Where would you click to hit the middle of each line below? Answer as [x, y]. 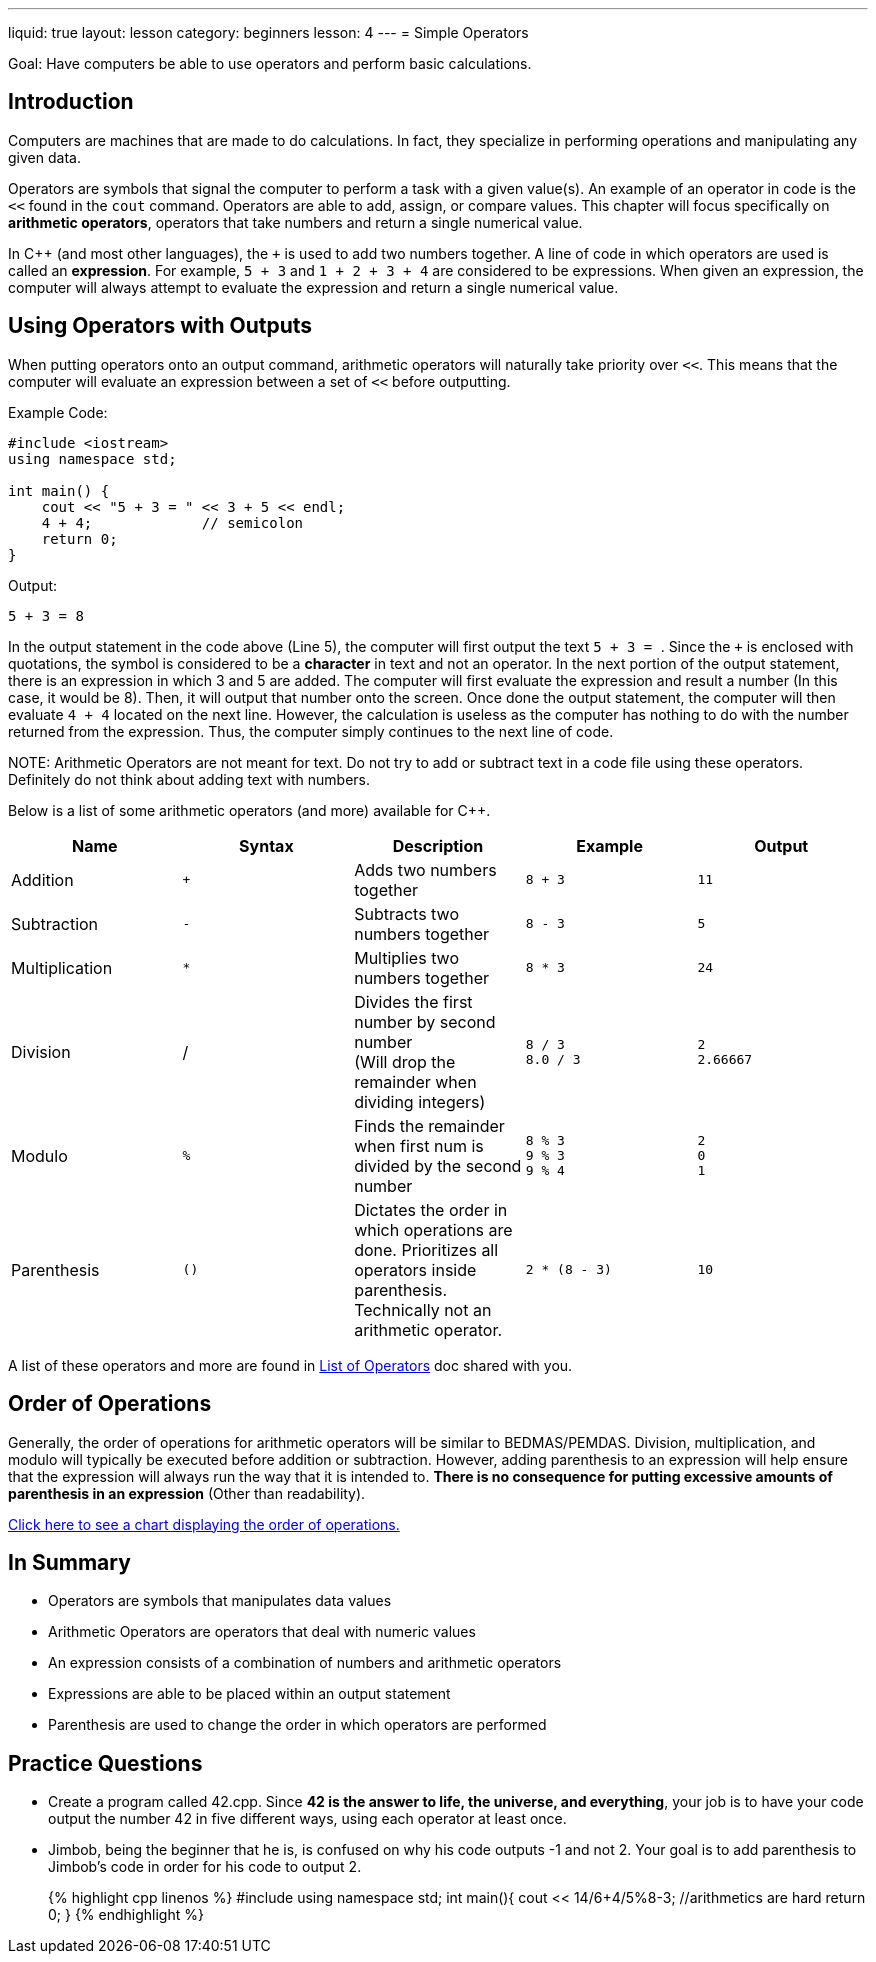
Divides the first [413, 1001]
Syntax [266, 845]
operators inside [415, 1269]
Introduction [71, 102]
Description [438, 845]
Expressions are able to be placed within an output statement [249, 1694]
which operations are [433, 1229]
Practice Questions [105, 1763]
